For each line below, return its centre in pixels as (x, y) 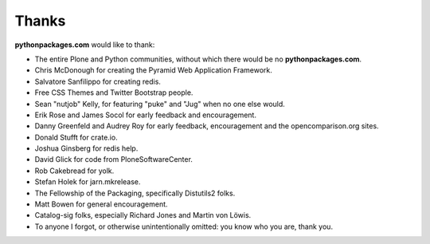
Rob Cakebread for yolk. (74, 171)
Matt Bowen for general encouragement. (101, 204)
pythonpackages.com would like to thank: (85, 45)
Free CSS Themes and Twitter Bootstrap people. (114, 92)
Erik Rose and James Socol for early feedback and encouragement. (145, 115)
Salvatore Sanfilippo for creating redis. (98, 81)
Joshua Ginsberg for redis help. (86, 148)
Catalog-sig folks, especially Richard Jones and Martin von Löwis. (143, 215)
